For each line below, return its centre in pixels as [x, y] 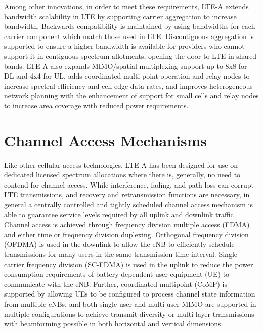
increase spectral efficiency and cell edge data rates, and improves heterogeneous [128, 85]
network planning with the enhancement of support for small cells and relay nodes [131, 96]
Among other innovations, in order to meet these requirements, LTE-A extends [126, 6]
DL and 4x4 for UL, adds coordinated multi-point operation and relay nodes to [127, 76]
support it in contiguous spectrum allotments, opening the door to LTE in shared [130, 56]
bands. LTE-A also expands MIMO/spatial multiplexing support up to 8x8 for [126, 66]
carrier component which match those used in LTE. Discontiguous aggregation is [129, 36]
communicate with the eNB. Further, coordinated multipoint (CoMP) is [116, 284]
